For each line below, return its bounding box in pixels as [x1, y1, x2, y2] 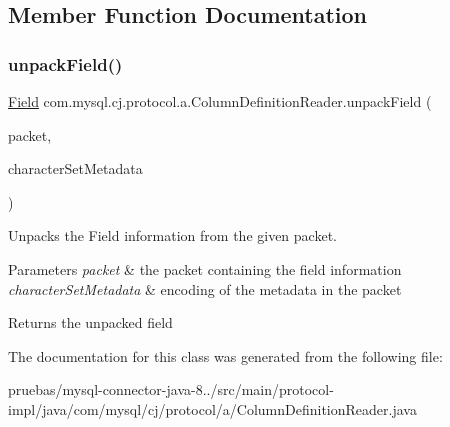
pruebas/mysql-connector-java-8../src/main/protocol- [8, 379, 334, 400]
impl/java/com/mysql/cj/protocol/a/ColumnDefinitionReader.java [8, 398, 417, 419]
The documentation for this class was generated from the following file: [8, 345, 443, 366]
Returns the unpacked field [8, 312, 173, 333]
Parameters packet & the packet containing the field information [8, 258, 402, 279]
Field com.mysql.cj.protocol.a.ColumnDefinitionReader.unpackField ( [8, 91, 432, 111]
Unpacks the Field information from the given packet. [8, 225, 337, 246]
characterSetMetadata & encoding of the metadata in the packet [8, 278, 402, 299]
